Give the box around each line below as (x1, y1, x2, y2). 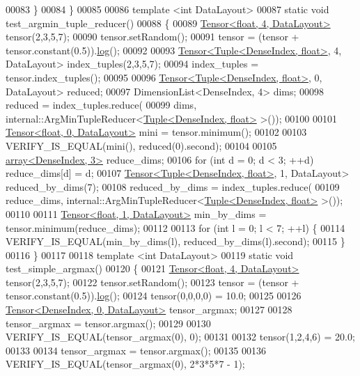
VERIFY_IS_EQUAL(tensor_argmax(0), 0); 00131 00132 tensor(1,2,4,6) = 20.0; (6, 329, 355, 344)
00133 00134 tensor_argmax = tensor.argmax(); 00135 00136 (6, 343, 267, 357)
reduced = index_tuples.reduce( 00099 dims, (6, 97, 197, 112)
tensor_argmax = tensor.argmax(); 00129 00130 (6, 315, 211, 330)
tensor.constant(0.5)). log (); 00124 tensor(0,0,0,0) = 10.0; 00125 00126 (6, 288, 302, 303)
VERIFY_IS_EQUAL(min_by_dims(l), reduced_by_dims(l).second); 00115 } (6, 234, 345, 249)
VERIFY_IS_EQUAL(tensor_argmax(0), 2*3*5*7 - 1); (6, 357, 245, 371)
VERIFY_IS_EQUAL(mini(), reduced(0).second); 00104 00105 (6, 138, 277, 152)
